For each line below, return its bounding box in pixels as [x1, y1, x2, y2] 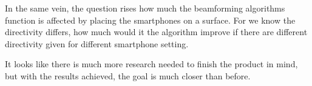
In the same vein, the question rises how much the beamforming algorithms [5, 2, 285, 14]
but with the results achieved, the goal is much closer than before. [5, 69, 251, 82]
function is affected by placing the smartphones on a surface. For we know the [5, 13, 296, 26]
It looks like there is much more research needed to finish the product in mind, [5, 58, 298, 70]
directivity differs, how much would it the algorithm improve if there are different [5, 25, 308, 38]
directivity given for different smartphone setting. [5, 37, 189, 50]
